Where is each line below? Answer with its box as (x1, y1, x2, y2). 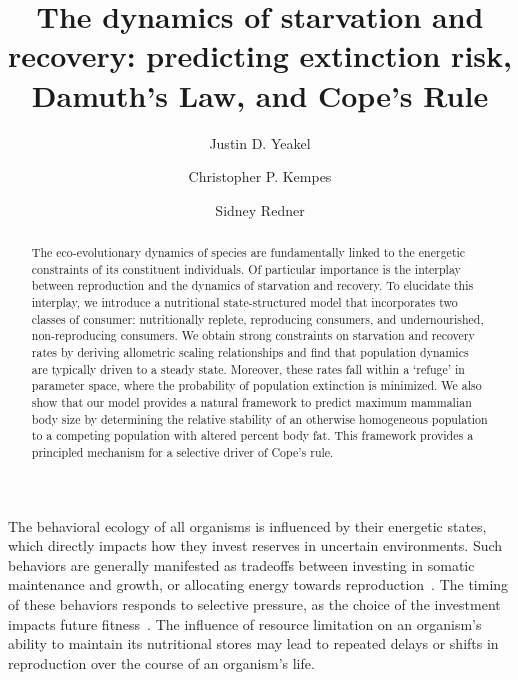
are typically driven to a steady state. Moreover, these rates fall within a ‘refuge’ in (31, 360, 465, 377)
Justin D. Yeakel (209, 132, 311, 153)
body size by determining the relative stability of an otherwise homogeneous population (31, 410, 488, 427)
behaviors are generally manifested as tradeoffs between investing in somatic (8, 554, 475, 575)
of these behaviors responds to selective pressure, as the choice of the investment (8, 593, 501, 614)
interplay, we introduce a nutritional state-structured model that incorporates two (31, 294, 458, 311)
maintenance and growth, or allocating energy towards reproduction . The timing (8, 574, 509, 595)
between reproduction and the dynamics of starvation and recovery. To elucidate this (31, 277, 474, 294)
